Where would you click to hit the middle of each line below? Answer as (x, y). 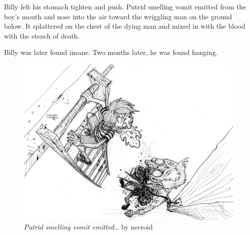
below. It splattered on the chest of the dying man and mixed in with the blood (125, 26)
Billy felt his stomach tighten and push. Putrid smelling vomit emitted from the (125, 6)
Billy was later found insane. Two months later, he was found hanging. (111, 52)
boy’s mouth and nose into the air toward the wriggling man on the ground (118, 16)
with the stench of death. (42, 35)
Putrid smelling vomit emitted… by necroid (88, 227)
